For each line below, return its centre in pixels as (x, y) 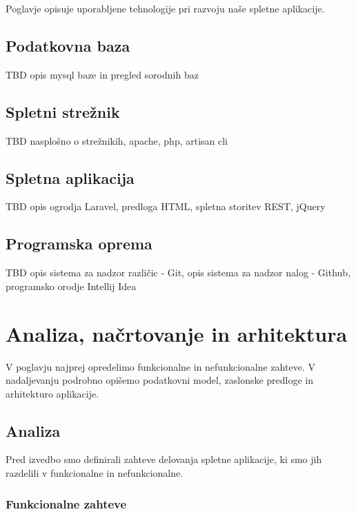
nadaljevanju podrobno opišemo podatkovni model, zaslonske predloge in (160, 380)
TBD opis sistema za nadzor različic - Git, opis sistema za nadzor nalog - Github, (178, 273)
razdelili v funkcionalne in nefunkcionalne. (95, 473)
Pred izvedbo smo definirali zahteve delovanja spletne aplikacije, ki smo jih (164, 459)
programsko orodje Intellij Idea (71, 286)
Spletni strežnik (63, 111)
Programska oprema (79, 244)
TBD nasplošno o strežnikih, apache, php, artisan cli (117, 140)
